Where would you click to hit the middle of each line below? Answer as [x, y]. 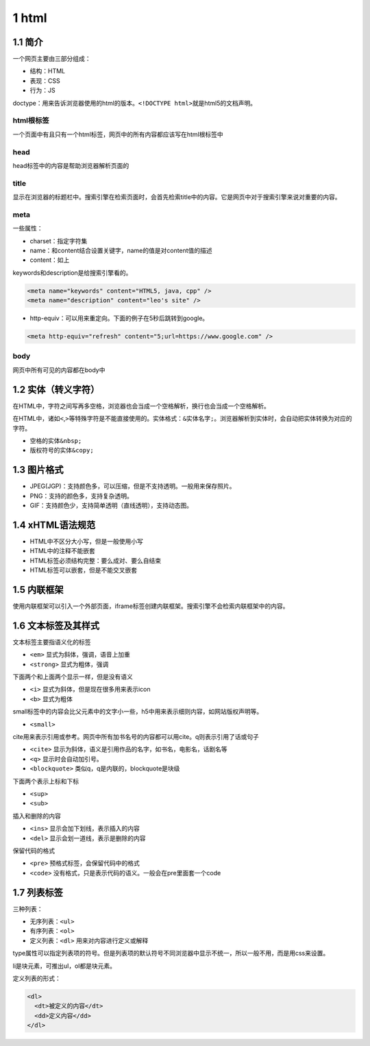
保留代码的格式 [34, 851]
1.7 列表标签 [38, 892]
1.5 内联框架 [38, 589]
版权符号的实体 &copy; [62, 450]
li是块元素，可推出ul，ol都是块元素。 [64, 966]
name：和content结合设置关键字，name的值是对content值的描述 [121, 250]
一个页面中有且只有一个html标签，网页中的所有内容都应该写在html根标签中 [118, 134]
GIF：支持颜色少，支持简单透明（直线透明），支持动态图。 [111, 505]
